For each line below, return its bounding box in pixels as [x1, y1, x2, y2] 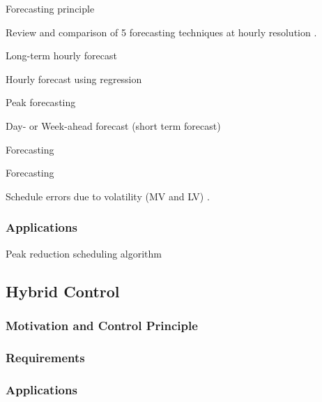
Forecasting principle [6, 1, 95, 15]
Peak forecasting [6, 95, 76, 110]
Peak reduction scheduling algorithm [6, 246, 162, 260]
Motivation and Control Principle [6, 316, 198, 334]
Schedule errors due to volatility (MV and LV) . [6, 188, 210, 203]
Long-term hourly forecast [6, 48, 117, 63]
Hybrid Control [6, 280, 120, 301]
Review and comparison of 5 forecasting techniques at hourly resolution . [6, 24, 317, 39]
